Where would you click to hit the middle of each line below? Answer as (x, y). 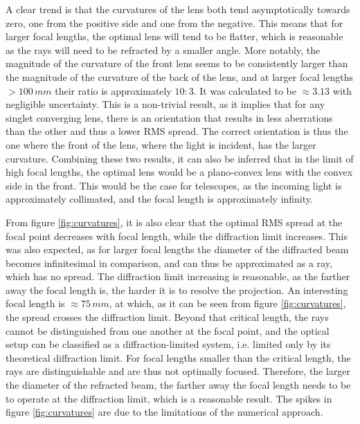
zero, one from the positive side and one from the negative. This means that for (174, 22)
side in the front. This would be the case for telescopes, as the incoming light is (174, 185)
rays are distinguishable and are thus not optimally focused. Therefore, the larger (178, 371)
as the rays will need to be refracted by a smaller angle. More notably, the (163, 49)
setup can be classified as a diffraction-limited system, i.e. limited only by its (168, 344)
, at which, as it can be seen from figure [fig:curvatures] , (227, 303)
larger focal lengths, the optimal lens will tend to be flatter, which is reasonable (174, 36)
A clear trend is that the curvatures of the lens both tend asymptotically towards (178, 9)
